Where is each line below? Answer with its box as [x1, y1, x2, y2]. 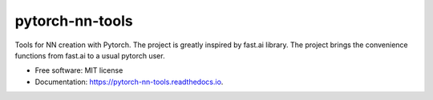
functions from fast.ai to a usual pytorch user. [14, 50, 165, 60]
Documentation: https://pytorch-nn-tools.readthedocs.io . [34, 77, 224, 86]
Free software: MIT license [34, 66, 123, 75]
